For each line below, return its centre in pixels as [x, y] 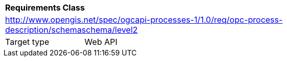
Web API [101, 42]
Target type [27, 42]
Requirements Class [45, 8]
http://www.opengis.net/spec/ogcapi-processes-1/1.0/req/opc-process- [144, 20]
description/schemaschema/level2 [71, 30]
